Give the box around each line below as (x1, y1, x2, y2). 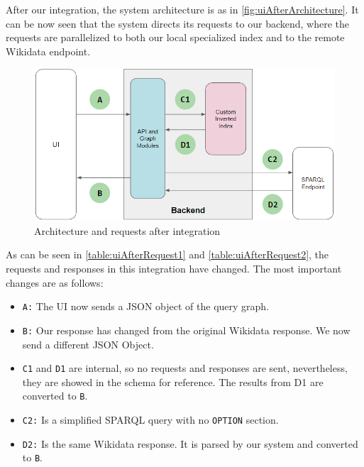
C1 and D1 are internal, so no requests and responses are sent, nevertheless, (22, 361, 348, 375)
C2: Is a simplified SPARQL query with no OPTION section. (22, 412, 279, 427)
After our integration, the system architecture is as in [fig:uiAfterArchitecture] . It (6, 2, 359, 16)
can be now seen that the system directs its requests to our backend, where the (6, 16, 350, 31)
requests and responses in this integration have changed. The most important (6, 261, 342, 276)
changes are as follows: (6, 275, 104, 290)
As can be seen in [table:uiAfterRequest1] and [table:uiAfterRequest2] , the (6, 247, 329, 262)
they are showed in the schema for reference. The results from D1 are (22, 374, 324, 389)
